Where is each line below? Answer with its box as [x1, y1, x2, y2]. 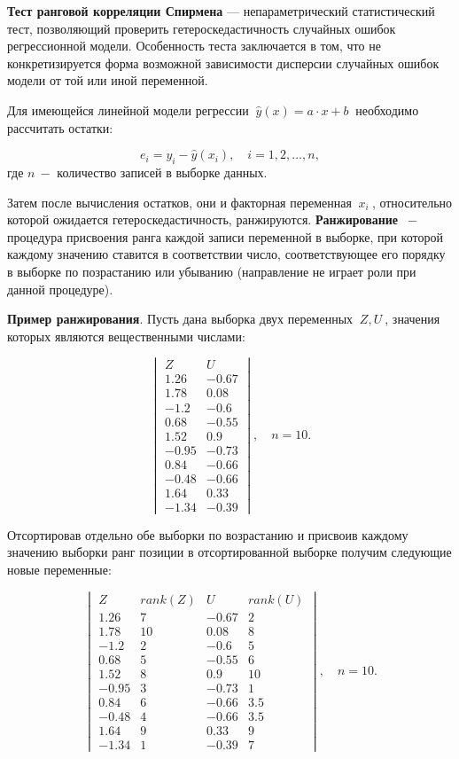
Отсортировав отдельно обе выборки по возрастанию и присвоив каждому [7, 525, 408, 544]
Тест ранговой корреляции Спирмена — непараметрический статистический [7, 2, 435, 20]
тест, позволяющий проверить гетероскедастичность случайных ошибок [7, 19, 396, 37]
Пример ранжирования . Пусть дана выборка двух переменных [7, 309, 354, 328]
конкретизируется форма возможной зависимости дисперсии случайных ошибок [7, 53, 440, 72]
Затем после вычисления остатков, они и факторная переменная [7, 192, 352, 211]
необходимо [355, 100, 419, 119]
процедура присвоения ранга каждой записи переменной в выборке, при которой [7, 227, 443, 246]
